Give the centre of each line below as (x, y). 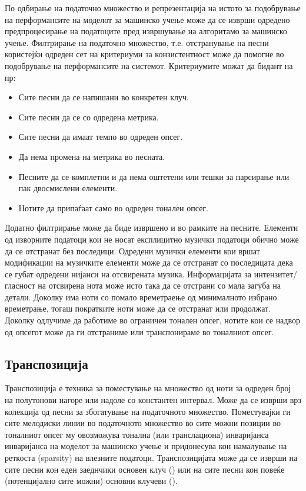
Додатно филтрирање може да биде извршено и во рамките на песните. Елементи (152, 228)
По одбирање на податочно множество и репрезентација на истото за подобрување (153, 8)
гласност (20, 285)
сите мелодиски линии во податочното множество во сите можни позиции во (143, 423)
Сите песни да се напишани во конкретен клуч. (104, 97)
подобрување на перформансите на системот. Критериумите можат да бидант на (149, 65)
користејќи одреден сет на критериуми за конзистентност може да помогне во (144, 54)
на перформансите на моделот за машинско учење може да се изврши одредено (147, 19)
